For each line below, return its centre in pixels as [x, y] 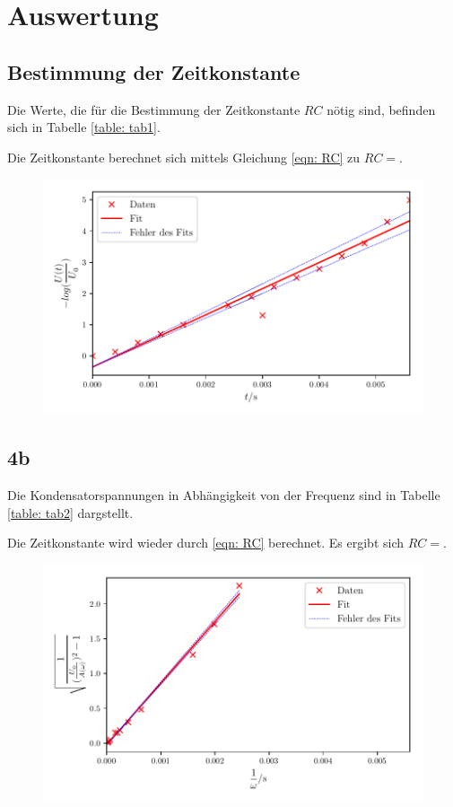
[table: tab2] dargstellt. [70, 512]
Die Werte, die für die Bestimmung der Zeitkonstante [154, 109]
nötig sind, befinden [381, 109]
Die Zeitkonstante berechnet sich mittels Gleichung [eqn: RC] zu [184, 157]
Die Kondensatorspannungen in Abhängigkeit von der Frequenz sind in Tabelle [224, 494]
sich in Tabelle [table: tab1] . [84, 127]
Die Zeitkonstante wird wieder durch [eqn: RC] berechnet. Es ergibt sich [206, 543]
